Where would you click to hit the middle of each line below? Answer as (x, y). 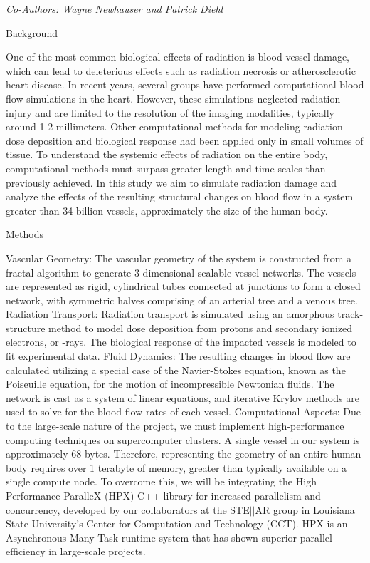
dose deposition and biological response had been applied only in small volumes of (185, 140)
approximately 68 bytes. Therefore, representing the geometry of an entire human (184, 454)
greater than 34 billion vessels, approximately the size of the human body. (167, 210)
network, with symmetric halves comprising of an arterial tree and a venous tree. (182, 300)
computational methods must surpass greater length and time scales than (166, 168)
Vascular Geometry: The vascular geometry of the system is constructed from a (179, 258)
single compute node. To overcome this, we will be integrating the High (161, 481)
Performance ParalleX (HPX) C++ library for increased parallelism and (163, 495)
